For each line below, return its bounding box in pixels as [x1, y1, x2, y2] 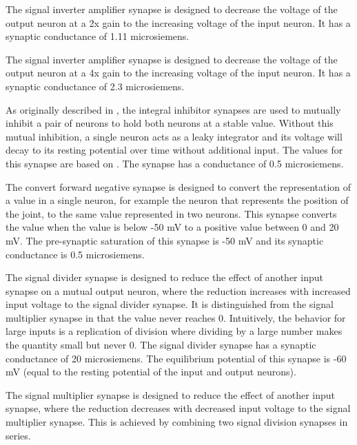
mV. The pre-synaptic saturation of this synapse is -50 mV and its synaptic [6, 233, 324, 247]
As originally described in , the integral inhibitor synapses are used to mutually [6, 102, 341, 116]
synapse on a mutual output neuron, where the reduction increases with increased [6, 283, 351, 298]
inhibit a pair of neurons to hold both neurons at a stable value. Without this [6, 116, 334, 130]
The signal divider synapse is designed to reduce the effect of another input [6, 270, 323, 284]
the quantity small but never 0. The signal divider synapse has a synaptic [6, 338, 316, 352]
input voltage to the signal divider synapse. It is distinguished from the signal [6, 297, 334, 311]
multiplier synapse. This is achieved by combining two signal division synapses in [6, 415, 348, 429]
